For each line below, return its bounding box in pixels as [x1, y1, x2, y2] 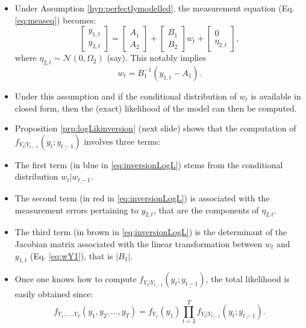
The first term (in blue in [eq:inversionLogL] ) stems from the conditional [14, 158, 283, 171]
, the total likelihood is [205, 273, 290, 285]
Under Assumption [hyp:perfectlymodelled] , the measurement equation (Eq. [14, 2, 295, 14]
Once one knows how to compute [14, 273, 137, 285]
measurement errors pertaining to [14, 203, 139, 216]
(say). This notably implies [107, 51, 207, 64]
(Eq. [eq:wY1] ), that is [30, 249, 113, 262]
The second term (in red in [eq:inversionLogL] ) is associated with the [14, 192, 270, 204]
